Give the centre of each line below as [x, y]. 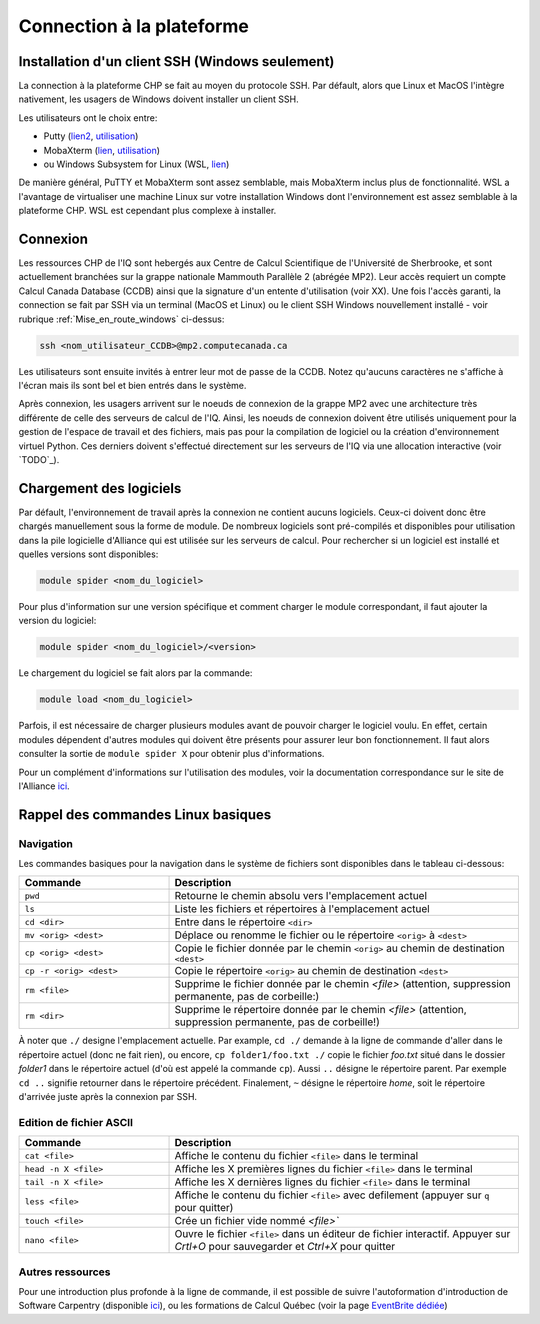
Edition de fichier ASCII [76, 1122]
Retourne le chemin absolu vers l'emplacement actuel [301, 896]
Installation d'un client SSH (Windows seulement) [176, 61]
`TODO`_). [39, 459]
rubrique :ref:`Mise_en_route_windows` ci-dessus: [121, 319]
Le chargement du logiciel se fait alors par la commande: [135, 673]
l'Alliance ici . [44, 786]
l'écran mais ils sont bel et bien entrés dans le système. [132, 386]
